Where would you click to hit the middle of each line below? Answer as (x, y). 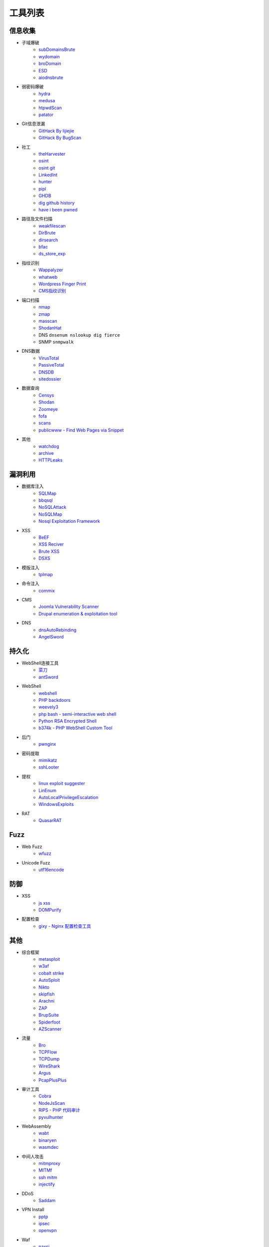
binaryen (48, 1140)
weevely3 (48, 707)
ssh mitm (48, 1177)
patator (46, 114)
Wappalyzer (51, 270)
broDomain (50, 64)
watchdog (49, 446)
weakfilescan (52, 226)
